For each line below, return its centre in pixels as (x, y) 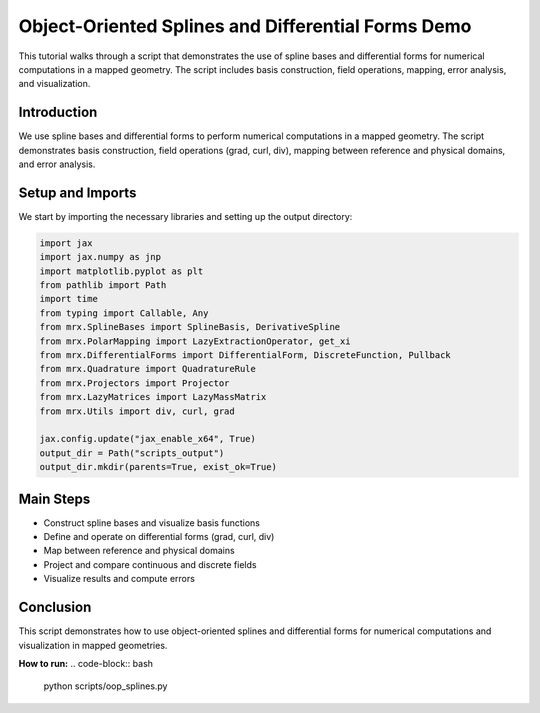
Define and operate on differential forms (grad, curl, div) (159, 537)
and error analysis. (57, 164)
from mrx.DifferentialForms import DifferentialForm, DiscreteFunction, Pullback (245, 355)
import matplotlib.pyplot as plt (121, 271)
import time (69, 299)
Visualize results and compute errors (119, 579)
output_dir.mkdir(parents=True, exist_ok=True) (158, 467)
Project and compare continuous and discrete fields (150, 564)
